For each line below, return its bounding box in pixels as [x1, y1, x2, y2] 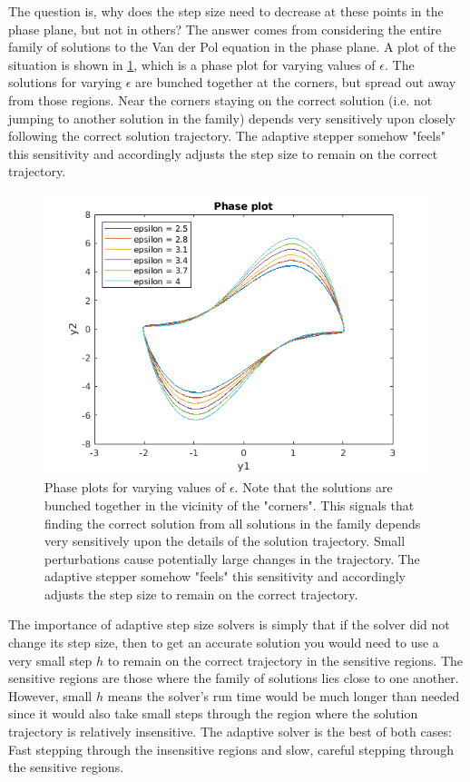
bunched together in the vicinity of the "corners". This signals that [44, 495, 415, 514]
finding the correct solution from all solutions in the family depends [44, 513, 421, 532]
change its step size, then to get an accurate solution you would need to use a [8, 633, 439, 652]
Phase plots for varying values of [44, 478, 226, 497]
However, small [8, 686, 93, 705]
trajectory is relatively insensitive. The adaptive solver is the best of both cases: [8, 722, 452, 741]
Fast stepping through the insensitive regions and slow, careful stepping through [8, 739, 454, 758]
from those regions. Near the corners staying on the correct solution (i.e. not [8, 90, 433, 109]
